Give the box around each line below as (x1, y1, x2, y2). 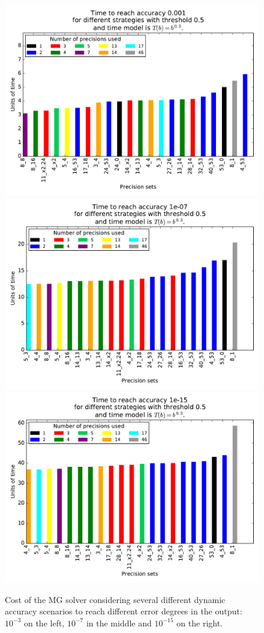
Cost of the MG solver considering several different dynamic (5, 593, 226, 605)
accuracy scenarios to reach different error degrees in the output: (5, 605, 242, 617)
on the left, (23, 616, 65, 629)
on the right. (176, 616, 223, 629)
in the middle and (86, 616, 152, 629)
